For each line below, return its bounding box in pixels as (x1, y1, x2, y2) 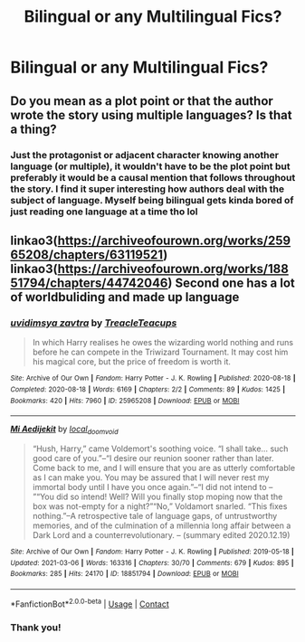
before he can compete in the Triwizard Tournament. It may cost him (32, 346, 289, 358)
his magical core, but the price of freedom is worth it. (32, 356, 232, 367)
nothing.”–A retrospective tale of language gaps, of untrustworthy (32, 510, 278, 521)
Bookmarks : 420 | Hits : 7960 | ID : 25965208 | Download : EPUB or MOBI (10, 396, 240, 405)
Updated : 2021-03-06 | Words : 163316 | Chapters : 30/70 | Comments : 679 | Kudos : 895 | (10, 558, 294, 567)
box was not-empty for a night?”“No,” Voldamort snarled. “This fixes (32, 500, 288, 512)
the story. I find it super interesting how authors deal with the (10, 183, 284, 195)
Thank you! (10, 621, 62, 634)
